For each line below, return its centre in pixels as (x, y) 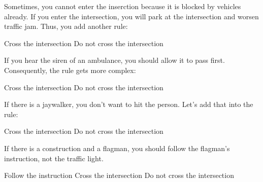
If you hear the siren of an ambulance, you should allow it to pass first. (114, 60)
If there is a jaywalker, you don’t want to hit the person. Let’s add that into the (129, 104)
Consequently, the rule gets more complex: (70, 70)
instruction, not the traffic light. (54, 158)
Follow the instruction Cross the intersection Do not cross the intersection (119, 175)
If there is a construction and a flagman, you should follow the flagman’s (117, 148)
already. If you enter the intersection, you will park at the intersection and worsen (131, 16)
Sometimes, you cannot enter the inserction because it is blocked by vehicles (123, 6)
